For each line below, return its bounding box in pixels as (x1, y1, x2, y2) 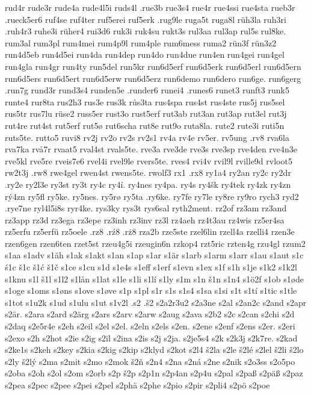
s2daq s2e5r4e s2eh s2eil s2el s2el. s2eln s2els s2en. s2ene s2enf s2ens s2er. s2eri (5, 320, 295, 332)
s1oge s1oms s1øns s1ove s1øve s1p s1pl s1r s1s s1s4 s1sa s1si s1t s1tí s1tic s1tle (5, 284, 297, 297)
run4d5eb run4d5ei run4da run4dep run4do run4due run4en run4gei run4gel (5, 48, 285, 61)
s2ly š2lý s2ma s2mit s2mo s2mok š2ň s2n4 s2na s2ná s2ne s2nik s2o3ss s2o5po (5, 355, 295, 367)
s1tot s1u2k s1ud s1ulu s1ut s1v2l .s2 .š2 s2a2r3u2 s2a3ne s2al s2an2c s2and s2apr (5, 296, 307, 308)
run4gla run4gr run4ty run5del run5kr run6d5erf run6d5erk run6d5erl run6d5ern (5, 60, 301, 72)
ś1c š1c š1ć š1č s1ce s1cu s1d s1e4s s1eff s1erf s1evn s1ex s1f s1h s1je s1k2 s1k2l (5, 261, 297, 273)
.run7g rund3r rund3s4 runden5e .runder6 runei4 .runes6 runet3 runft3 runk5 (5, 84, 289, 96)
